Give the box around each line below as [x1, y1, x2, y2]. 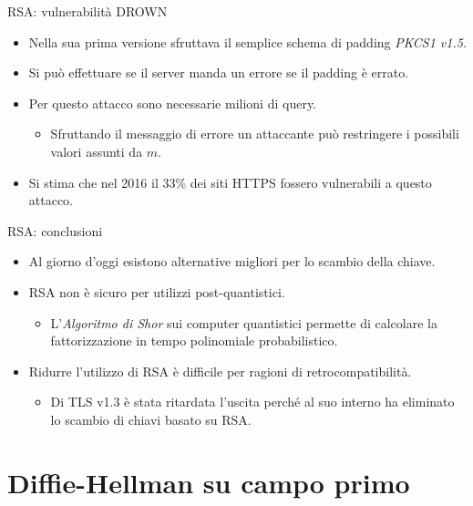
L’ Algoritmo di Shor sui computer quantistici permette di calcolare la [50, 313, 437, 332]
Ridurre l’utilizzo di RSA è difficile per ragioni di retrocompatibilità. [28, 361, 412, 380]
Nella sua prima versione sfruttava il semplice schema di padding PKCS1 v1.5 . [28, 32, 467, 51]
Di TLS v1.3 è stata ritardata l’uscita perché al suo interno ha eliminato [50, 392, 455, 411]
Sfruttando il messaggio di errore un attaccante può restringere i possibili [50, 124, 459, 143]
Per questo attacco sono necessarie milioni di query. [28, 93, 317, 112]
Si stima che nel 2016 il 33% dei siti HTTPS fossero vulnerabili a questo [28, 172, 432, 191]
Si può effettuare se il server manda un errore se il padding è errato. [28, 63, 409, 82]
